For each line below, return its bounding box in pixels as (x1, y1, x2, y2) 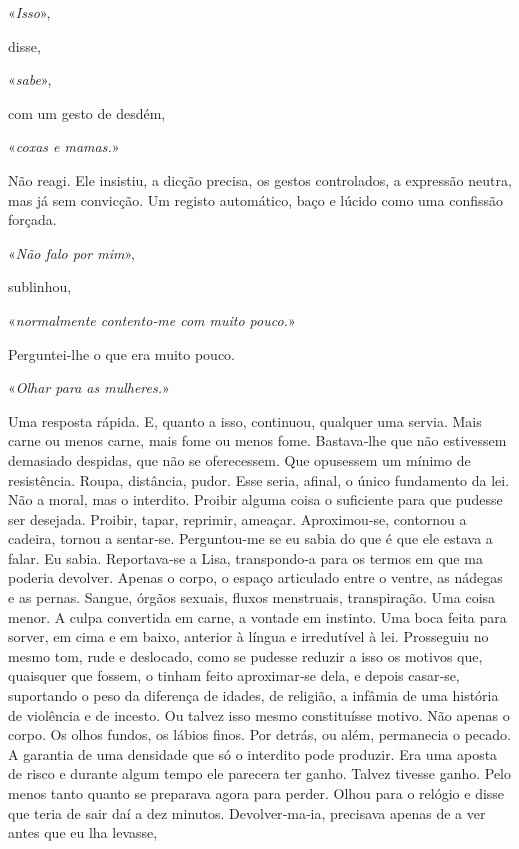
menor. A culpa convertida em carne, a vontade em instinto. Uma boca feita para (8, 606, 507, 627)
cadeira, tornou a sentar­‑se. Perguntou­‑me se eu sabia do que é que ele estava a (8, 528, 493, 549)
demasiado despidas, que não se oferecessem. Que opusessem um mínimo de (8, 449, 471, 470)
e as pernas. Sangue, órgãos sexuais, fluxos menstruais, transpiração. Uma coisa (8, 587, 496, 608)
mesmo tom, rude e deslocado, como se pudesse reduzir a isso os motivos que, (8, 645, 483, 666)
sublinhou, (8, 276, 72, 297)
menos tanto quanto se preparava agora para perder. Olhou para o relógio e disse (8, 783, 505, 803)
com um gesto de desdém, (8, 102, 166, 123)
